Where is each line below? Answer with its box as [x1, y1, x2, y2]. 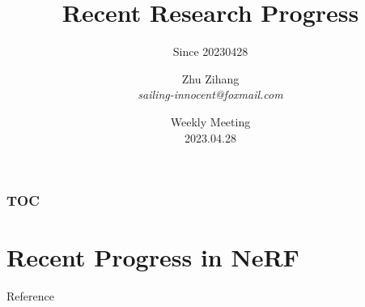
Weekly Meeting [170, 113, 251, 130]
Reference [6, 288, 54, 305]
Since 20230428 [172, 43, 248, 60]
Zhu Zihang [181, 70, 240, 87]
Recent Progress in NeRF [6, 241, 299, 274]
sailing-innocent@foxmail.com [138, 86, 283, 103]
